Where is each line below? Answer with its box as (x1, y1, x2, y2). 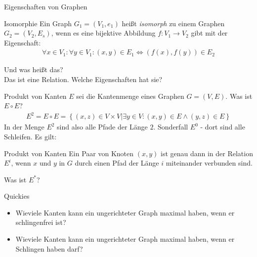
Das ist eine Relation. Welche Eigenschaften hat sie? (4, 74, 163, 84)
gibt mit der (191, 28, 228, 38)
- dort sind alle (200, 122, 245, 132)
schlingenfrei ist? (15, 217, 66, 227)
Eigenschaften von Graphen (4, 1, 87, 11)
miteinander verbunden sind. (166, 158, 253, 168)
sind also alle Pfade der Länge (57, 122, 148, 132)
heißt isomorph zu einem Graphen (122, 18, 225, 28)
